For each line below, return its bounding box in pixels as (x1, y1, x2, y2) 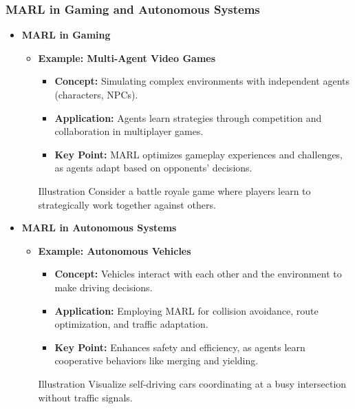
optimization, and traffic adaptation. (54, 317, 208, 331)
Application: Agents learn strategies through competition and (54, 110, 322, 125)
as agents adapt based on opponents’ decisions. (54, 160, 252, 175)
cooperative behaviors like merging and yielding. (54, 353, 259, 368)
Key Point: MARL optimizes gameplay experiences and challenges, (54, 147, 343, 161)
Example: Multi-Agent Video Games (38, 50, 216, 65)
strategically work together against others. (38, 197, 216, 211)
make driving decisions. (54, 280, 153, 294)
